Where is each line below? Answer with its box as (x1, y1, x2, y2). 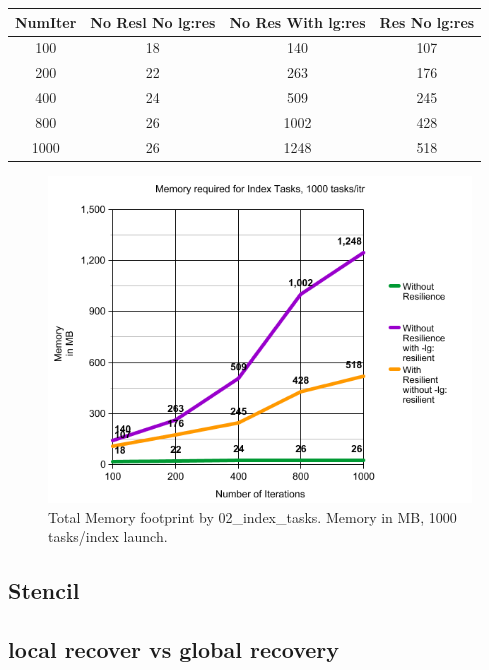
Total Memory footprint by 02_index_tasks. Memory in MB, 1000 (48, 506, 457, 527)
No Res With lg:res (229, 11, 366, 32)
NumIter (15, 11, 77, 32)
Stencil (8, 575, 80, 606)
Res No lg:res (379, 11, 475, 32)
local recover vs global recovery (8, 633, 340, 664)
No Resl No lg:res (90, 11, 216, 32)
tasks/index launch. (48, 526, 168, 547)
